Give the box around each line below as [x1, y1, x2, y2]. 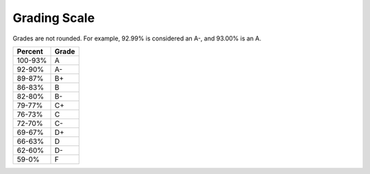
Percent [16, 47, 44, 56]
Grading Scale [12, 10, 95, 25]
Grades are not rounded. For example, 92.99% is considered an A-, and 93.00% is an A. [12, 34, 262, 42]
